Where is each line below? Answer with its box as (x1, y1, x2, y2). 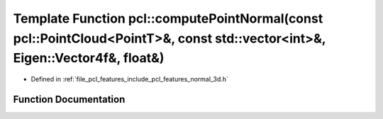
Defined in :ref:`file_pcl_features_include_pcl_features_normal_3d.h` (30, 75, 228, 84)
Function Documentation (13, 93, 126, 106)
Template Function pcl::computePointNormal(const (13, 11, 323, 26)
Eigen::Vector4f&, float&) (13, 50, 165, 67)
